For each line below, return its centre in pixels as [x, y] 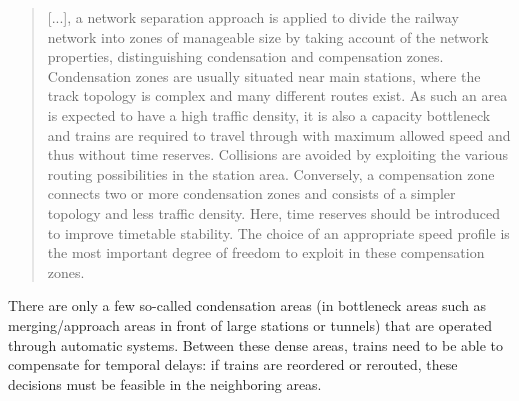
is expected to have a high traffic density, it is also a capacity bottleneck [269, 114]
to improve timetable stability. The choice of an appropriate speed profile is [278, 232]
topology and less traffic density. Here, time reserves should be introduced [273, 212]
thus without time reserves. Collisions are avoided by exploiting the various [278, 154]
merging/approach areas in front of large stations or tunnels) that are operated [250, 324]
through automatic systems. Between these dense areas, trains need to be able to [256, 344]
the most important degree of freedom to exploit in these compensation [266, 252]
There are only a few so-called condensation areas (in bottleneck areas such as [247, 305]
